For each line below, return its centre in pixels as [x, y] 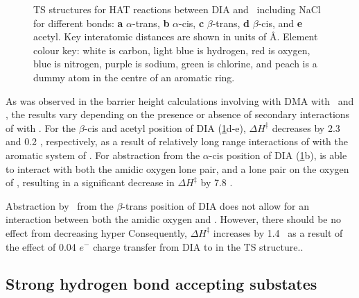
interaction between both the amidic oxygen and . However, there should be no [173, 219]
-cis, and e [280, 23]
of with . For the [41, 127]
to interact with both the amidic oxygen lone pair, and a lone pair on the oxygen [177, 168]
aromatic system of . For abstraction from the [103, 155]
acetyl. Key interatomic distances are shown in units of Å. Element [176, 36]
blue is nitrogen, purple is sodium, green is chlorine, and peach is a [175, 64]
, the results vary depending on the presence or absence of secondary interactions [178, 114]
